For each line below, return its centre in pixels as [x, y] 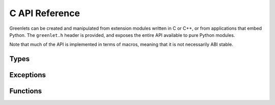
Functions [26, 91]
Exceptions [28, 75]
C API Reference [45, 13]
